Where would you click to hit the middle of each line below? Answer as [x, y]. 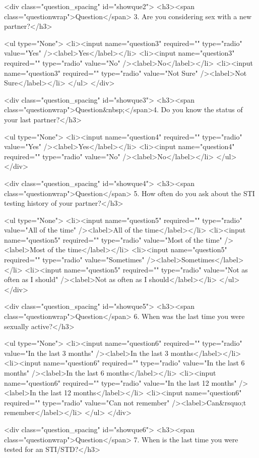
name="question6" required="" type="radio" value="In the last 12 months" [120, 382]
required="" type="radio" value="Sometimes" [74, 260]
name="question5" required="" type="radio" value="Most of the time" [113, 239]
